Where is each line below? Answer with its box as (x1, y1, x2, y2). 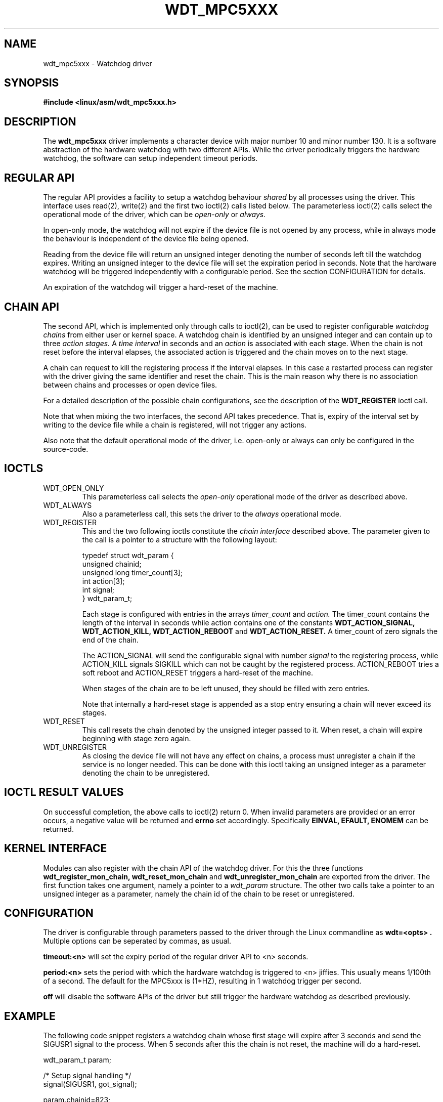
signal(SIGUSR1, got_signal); (43, 1080, 137, 1089)
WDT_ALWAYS (43, 500, 92, 510)
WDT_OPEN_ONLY (43, 483, 104, 492)
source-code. (43, 444, 88, 453)
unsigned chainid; (82, 559, 142, 568)
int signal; (82, 585, 115, 594)
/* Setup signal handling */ (43, 1071, 131, 1080)
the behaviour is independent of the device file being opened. (43, 234, 249, 243)
